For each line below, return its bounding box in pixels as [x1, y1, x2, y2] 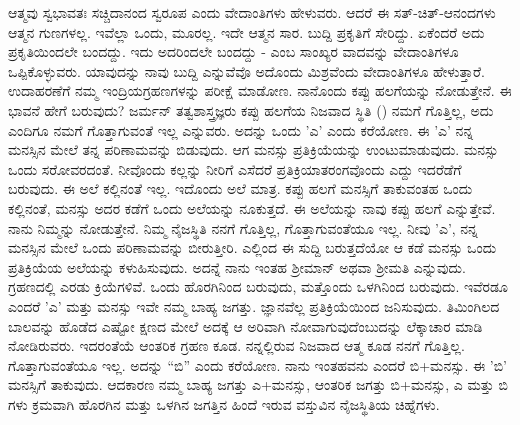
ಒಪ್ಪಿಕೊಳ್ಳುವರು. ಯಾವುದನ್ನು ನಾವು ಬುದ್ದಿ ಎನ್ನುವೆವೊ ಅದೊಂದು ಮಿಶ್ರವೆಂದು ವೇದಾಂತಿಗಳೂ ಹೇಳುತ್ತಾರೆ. [8, 60, 485, 81]
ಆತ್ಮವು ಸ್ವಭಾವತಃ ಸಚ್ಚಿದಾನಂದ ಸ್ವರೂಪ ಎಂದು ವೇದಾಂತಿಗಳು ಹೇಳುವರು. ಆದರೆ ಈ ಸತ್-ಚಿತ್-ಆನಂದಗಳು [8, 2, 496, 22]
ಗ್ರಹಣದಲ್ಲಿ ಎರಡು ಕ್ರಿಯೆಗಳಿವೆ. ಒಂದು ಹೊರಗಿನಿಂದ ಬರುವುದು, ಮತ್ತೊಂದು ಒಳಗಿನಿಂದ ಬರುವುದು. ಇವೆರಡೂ [8, 276, 508, 297]
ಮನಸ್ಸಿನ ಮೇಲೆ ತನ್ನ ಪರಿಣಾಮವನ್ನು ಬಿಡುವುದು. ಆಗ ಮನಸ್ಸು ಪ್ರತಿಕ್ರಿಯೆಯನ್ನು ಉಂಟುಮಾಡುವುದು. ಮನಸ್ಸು [8, 139, 499, 160]
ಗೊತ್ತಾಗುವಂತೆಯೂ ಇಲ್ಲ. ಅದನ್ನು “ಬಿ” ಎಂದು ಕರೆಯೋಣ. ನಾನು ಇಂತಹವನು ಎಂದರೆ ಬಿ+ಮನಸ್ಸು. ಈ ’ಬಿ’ [8, 354, 507, 375]
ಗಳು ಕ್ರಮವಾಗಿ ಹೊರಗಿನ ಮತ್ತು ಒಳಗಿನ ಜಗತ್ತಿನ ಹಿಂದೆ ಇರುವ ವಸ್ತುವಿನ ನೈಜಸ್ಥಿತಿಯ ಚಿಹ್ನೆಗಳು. [8, 393, 440, 414]
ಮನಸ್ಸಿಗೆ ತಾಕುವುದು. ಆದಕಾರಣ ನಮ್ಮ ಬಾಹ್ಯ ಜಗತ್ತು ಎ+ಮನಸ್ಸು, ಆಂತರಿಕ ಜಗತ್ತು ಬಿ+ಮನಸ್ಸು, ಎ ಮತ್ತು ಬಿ [8, 374, 508, 395]
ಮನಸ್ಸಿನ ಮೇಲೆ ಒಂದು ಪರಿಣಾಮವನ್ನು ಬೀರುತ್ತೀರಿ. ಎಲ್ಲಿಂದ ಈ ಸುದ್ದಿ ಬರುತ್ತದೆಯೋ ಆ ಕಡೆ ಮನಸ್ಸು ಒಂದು [8, 237, 497, 258]
